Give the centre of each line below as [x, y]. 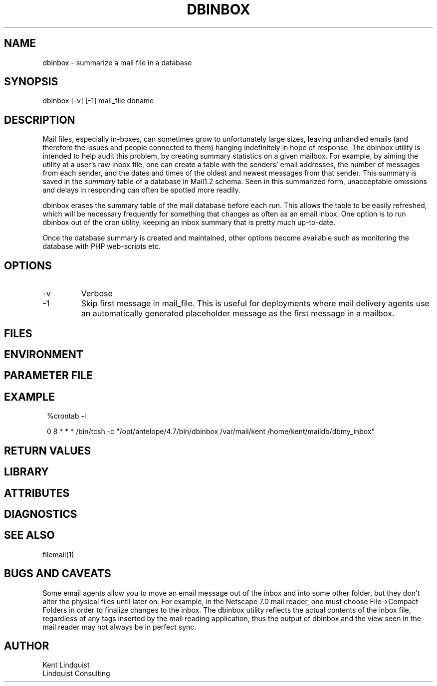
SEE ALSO [29, 535]
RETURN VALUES [48, 451]
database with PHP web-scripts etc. [102, 246]
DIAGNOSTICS [41, 514]
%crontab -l [67, 416]
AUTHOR [27, 646]
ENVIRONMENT [44, 354]
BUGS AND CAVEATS [58, 574]
